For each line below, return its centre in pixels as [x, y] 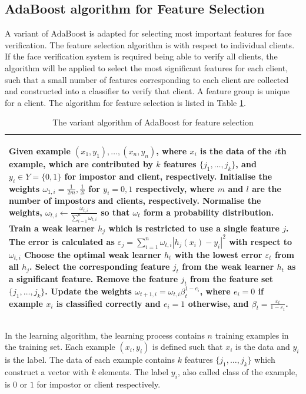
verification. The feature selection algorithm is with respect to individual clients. [150, 44]
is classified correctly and [108, 303]
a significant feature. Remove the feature [94, 278]
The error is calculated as [62, 241]
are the [267, 188]
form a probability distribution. [209, 212]
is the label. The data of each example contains [90, 360]
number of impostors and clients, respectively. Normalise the [135, 201]
